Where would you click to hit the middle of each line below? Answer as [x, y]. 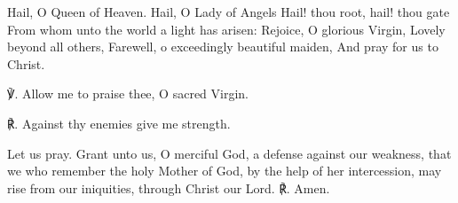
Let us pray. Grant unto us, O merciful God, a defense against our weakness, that [229, 153]
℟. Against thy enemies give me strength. [119, 123]
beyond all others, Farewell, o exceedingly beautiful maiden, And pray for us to [223, 47]
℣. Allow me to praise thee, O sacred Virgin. [128, 94]
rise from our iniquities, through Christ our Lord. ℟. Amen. [169, 187]
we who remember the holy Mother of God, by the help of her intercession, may [225, 171]
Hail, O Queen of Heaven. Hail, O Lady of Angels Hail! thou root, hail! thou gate [229, 12]
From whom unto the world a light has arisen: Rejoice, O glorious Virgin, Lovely [226, 29]
